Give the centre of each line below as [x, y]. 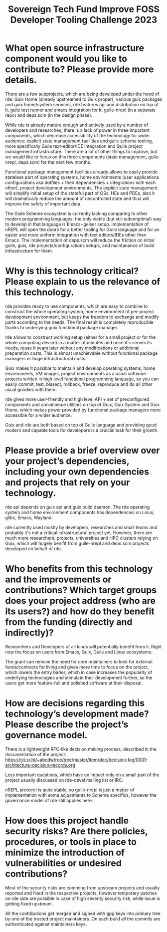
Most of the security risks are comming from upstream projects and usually [83, 887]
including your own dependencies [77, 472]
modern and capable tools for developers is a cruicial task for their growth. [82, 430]
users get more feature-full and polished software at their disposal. [74, 683]
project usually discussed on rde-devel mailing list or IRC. [64, 780]
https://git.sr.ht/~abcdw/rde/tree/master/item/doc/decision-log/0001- [77, 760]
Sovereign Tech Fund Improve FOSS [84, 9]
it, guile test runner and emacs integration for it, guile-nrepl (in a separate [81, 110]
